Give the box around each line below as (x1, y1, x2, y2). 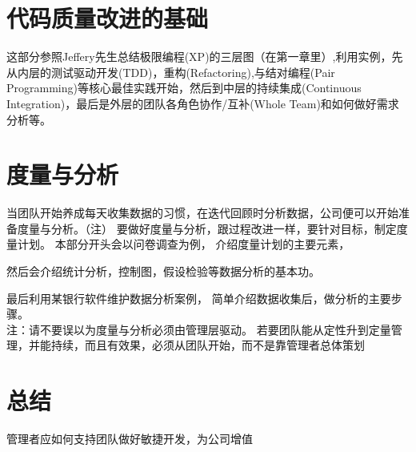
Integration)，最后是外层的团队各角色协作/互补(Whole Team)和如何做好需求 (6, 95, 399, 111)
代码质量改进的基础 (6, 2, 209, 34)
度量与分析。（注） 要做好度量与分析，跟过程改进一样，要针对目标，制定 (17, 220, 397, 236)
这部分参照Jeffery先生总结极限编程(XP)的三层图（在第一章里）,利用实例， (6, 48, 392, 65)
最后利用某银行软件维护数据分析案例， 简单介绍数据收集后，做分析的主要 (6, 289, 391, 306)
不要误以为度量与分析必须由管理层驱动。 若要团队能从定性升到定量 (39, 321, 391, 337)
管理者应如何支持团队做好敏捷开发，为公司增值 (6, 430, 253, 447)
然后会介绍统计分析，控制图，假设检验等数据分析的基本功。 (6, 263, 320, 279)
